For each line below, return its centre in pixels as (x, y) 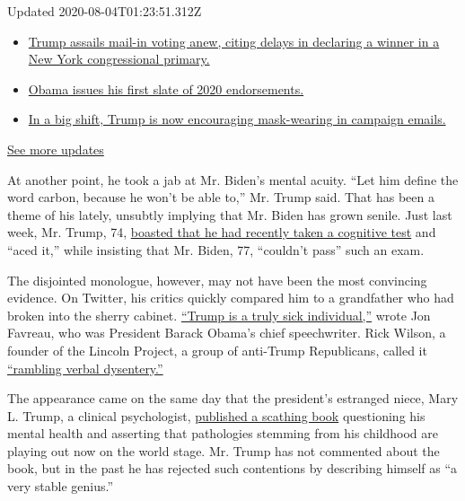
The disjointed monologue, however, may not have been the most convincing (217, 280)
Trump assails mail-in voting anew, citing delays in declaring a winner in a (234, 41)
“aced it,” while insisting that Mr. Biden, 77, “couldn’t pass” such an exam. (216, 249)
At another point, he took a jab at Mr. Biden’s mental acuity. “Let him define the (233, 179)
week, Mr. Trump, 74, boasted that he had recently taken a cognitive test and (222, 232)
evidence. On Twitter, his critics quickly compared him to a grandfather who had (231, 298)
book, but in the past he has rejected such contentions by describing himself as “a (232, 468)
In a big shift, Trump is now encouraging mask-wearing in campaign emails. (237, 119)
